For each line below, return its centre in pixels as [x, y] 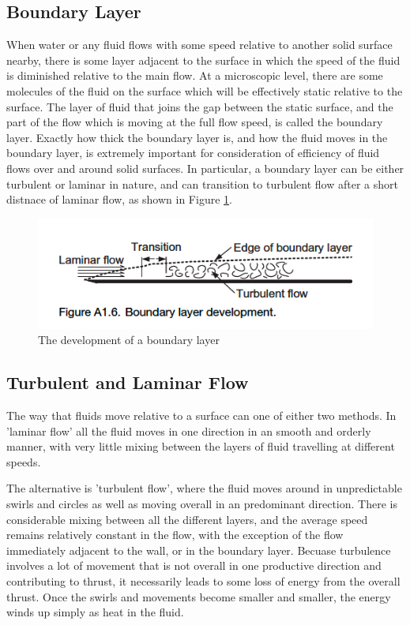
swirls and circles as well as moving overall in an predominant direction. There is [202, 503]
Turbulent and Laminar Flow [128, 382]
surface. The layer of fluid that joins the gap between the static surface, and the [200, 106]
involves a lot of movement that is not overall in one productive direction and [194, 565]
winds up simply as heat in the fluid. [95, 612]
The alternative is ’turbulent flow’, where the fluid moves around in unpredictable [204, 488]
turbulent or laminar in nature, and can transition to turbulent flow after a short [202, 183]
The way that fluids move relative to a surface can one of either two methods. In [201, 415]
